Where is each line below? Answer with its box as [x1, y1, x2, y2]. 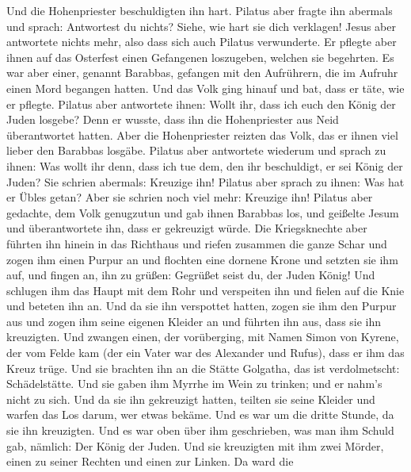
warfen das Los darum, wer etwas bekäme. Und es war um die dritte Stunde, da [6, 406, 394, 423]
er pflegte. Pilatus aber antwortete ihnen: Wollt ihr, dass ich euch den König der [6, 95, 396, 112]
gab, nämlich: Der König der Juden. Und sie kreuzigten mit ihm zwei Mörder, [6, 437, 384, 454]
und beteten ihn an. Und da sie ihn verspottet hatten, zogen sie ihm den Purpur [6, 297, 397, 314]
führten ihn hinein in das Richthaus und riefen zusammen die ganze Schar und [6, 235, 387, 251]
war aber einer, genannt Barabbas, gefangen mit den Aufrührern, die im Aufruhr [6, 64, 398, 81]
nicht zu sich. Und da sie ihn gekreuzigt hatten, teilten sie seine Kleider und [6, 390, 375, 407]
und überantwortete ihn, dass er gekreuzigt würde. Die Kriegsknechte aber [6, 220, 367, 236]
